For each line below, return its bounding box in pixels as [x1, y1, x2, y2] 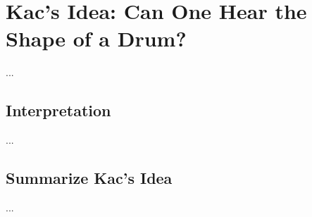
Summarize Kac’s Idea [6, 167, 173, 189]
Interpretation [6, 99, 111, 121]
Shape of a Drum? [6, 24, 187, 53]
